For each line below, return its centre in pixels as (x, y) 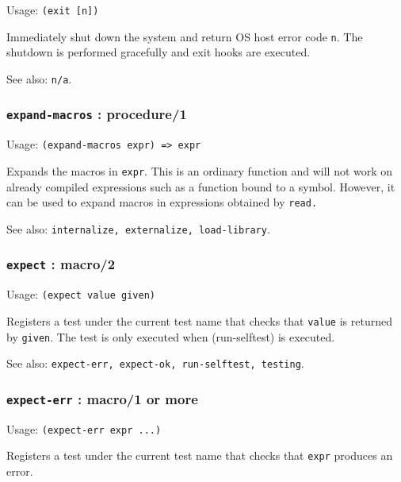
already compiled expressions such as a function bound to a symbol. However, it (201, 186)
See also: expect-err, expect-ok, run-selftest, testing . (155, 363)
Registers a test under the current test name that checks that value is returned (199, 321)
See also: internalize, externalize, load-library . (138, 228)
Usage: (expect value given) (81, 294)
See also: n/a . (39, 78)
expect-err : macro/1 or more (102, 398)
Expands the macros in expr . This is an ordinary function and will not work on (200, 171)
